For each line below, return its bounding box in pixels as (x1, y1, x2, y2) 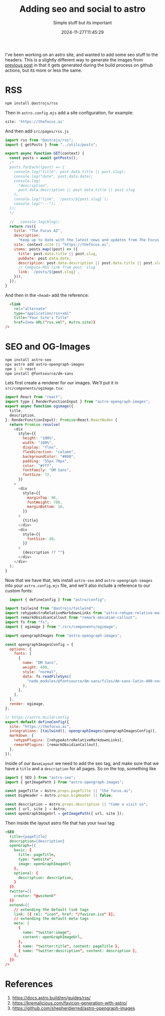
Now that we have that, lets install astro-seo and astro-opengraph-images (5, 577, 153, 583)
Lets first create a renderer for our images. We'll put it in (5, 380, 119, 386)
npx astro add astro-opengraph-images (5, 362, 84, 367)
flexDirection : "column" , (23, 449, 76, 454)
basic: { (14, 848, 32, 853)
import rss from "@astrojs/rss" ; (5, 138, 74, 143)
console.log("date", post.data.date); (14, 174, 93, 179)
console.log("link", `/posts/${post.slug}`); (14, 197, 109, 202)
